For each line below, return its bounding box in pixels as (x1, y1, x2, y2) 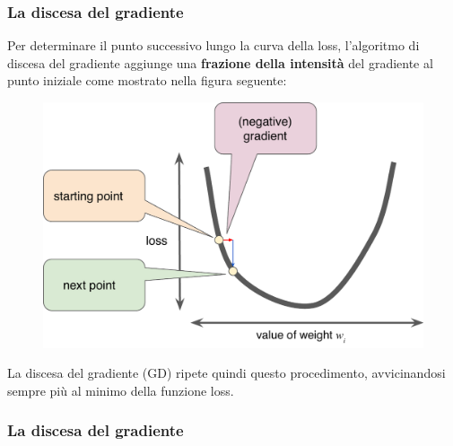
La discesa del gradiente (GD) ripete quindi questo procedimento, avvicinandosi (7, 363, 446, 382)
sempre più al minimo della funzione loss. (7, 380, 234, 399)
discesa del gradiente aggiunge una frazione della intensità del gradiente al (7, 53, 433, 72)
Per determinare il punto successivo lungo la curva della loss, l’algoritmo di (7, 36, 420, 55)
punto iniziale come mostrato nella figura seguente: (7, 71, 287, 90)
